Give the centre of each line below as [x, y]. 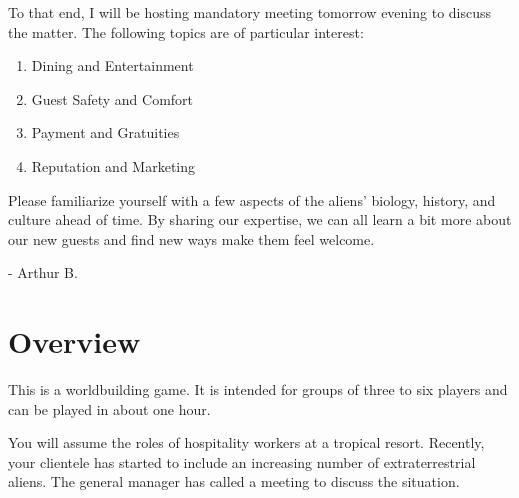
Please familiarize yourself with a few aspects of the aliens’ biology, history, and [252, 199]
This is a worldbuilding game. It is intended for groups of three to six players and [258, 389]
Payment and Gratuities [105, 132]
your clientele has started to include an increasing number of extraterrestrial [242, 461]
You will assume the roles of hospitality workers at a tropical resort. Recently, [246, 442]
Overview [74, 341]
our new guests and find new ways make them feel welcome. [191, 238]
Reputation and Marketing [113, 165]
